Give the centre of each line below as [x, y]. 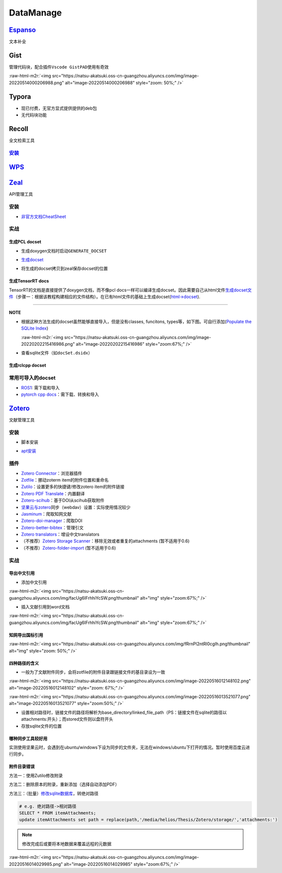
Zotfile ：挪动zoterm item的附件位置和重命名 [65, 480]
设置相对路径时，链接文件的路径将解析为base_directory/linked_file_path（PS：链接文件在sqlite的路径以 [124, 712]
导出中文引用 [22, 573]
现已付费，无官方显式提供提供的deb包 [59, 108]
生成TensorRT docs [29, 281]
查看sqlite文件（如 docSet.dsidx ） [57, 353]
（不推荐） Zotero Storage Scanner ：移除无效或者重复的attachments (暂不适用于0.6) [105, 541]
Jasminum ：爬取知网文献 [46, 514]
